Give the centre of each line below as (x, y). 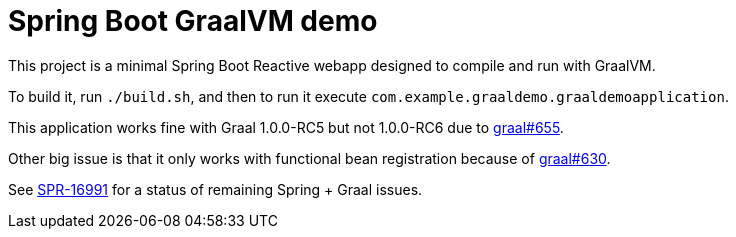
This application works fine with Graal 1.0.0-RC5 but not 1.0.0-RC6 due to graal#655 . (286, 127)
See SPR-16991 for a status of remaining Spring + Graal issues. (215, 189)
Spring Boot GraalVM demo (193, 21)
